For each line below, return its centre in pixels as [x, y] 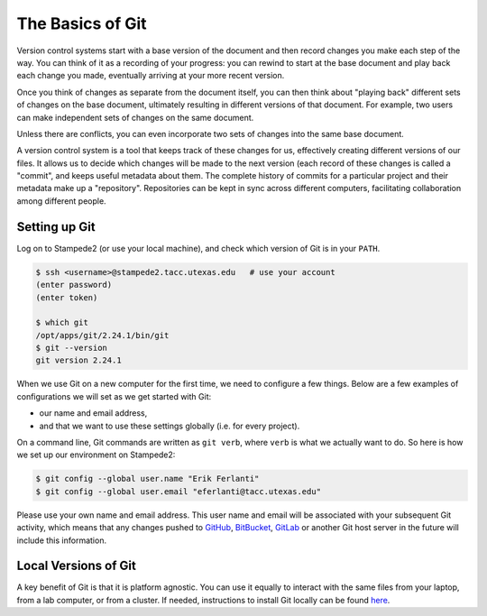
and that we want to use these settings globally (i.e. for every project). [170, 426]
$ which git [62, 323]
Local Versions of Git [77, 566]
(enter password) [74, 285]
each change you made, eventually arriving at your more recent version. [151, 76]
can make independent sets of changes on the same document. [135, 117]
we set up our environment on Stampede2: [96, 455]
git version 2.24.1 [78, 360]
